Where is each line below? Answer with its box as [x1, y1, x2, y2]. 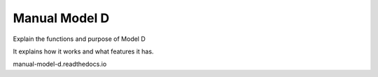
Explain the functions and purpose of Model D [13, 35, 146, 43]
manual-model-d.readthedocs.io [13, 60, 107, 69]
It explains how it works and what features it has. [13, 47, 154, 55]
